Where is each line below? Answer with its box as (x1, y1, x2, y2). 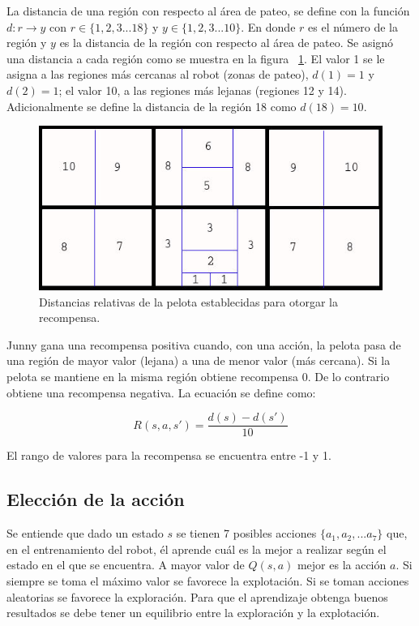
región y (6, 34, 47, 51)
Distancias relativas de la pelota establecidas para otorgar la (39, 293, 338, 310)
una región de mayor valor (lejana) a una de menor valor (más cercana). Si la (6, 352, 391, 369)
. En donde (241, 18, 296, 35)
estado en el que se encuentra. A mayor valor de (6, 556, 245, 573)
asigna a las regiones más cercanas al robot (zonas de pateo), (6, 66, 309, 83)
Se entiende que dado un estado (6, 525, 164, 542)
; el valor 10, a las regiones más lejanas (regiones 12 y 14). (58, 81, 347, 98)
